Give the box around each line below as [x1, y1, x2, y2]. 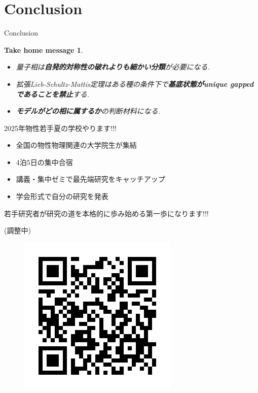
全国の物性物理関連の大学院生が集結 [16, 140, 137, 150]
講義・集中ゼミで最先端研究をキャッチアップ [16, 174, 165, 184]
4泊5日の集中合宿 [16, 156, 73, 167]
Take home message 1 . [4, 44, 83, 55]
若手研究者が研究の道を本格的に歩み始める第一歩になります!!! [4, 208, 209, 218]
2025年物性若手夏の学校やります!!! [4, 122, 117, 133]
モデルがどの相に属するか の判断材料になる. [16, 106, 161, 116]
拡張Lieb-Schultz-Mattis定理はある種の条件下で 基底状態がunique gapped [16, 78, 254, 89]
